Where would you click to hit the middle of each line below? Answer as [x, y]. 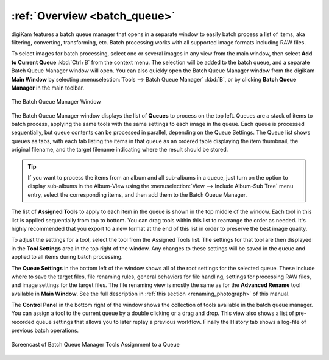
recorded [23, 322]
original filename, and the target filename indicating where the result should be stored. [120, 150]
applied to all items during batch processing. [67, 257]
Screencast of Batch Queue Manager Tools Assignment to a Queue [95, 344]
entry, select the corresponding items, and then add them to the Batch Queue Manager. [137, 194]
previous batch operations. [45, 330]
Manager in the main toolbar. [48, 88]
